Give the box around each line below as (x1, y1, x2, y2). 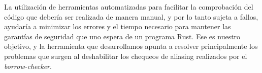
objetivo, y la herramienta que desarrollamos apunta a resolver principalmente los (4, 41, 258, 51)
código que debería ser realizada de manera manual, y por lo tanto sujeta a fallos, (4, 11, 258, 22)
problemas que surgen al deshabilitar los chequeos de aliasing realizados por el (4, 50, 247, 61)
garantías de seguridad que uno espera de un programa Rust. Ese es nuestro (4, 31, 241, 41)
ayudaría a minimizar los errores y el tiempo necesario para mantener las (4, 21, 231, 32)
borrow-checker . (4, 60, 52, 71)
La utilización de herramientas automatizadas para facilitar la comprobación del (4, 2, 253, 12)
